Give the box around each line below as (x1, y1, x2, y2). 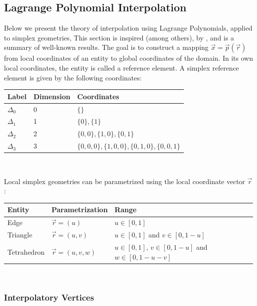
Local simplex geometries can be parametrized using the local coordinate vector (4, 176, 245, 186)
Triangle (7, 229, 33, 240)
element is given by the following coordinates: (4, 72, 142, 82)
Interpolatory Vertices (4, 291, 94, 304)
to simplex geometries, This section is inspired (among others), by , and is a (4, 32, 234, 42)
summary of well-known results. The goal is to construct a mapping (4, 42, 209, 52)
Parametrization (51, 204, 108, 215)
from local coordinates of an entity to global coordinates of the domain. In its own (4, 53, 253, 63)
